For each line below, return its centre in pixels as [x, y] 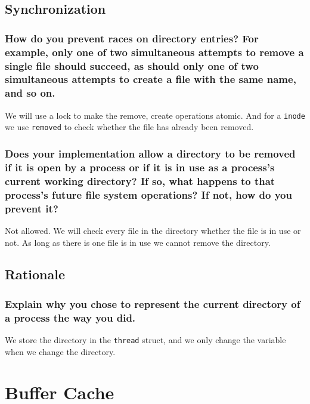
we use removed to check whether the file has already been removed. [129, 127]
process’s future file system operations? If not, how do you [148, 194]
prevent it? [32, 208]
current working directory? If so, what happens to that [140, 181]
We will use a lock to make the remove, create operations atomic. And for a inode [155, 115]
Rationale [35, 274]
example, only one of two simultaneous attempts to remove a [154, 52]
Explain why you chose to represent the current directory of [153, 303]
